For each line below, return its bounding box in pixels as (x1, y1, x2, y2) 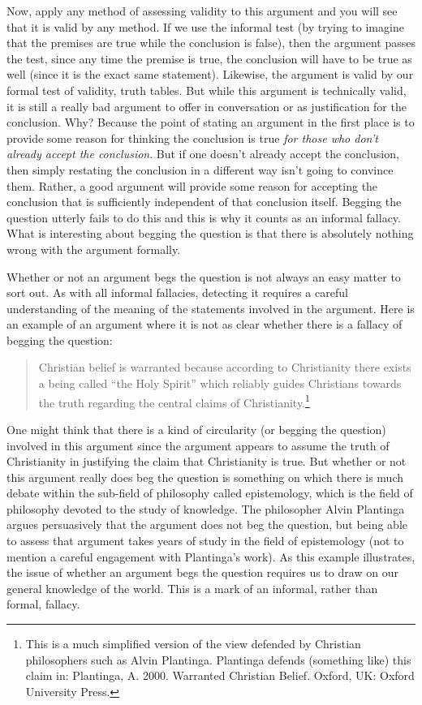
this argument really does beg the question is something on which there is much (6, 468, 403, 485)
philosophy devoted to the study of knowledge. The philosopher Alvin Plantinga (6, 500, 405, 517)
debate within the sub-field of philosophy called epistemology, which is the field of (6, 484, 413, 501)
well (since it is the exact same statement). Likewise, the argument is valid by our (6, 66, 414, 83)
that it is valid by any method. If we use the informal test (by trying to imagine (6, 18, 404, 35)
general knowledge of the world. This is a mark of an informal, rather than (6, 579, 378, 596)
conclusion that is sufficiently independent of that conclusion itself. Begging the (6, 193, 402, 210)
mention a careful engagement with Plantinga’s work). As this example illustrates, (6, 548, 416, 565)
